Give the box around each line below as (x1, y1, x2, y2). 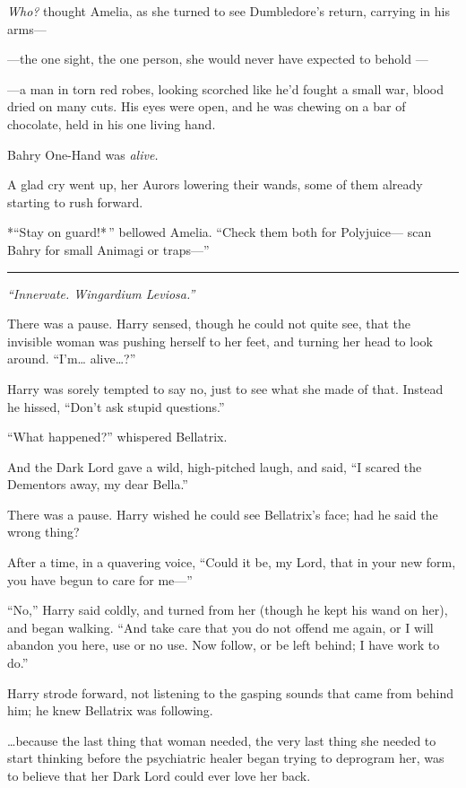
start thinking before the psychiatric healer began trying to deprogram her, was (7, 749, 444, 767)
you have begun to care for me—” (7, 570, 193, 589)
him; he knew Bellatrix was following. (7, 701, 213, 720)
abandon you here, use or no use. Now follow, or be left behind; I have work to (7, 635, 440, 654)
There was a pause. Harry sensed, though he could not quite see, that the (7, 314, 411, 333)
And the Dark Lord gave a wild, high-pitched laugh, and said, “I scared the (7, 457, 422, 476)
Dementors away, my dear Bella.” (7, 475, 188, 494)
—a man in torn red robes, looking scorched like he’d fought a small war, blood (7, 79, 444, 98)
